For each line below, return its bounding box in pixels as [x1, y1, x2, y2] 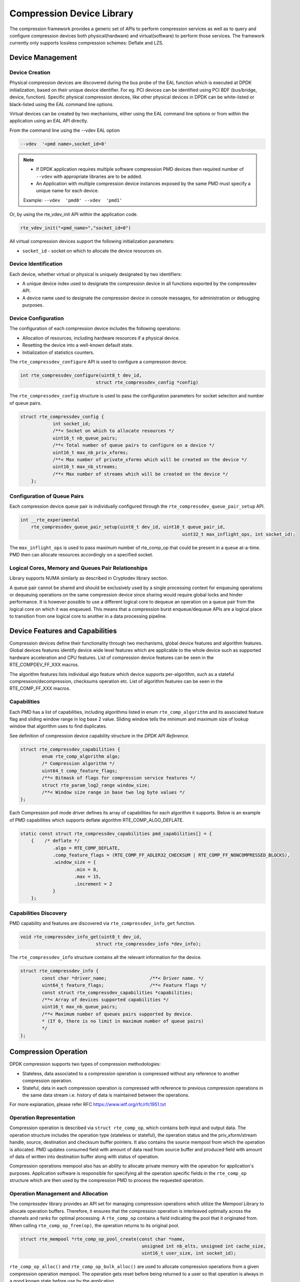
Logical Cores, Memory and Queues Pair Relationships [9, 564, 148, 571]
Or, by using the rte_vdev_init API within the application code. [9, 211, 138, 217]
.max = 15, [74, 874, 102, 879]
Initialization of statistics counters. [22, 349, 95, 355]
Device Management [9, 53, 77, 62]
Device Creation [9, 69, 51, 76]
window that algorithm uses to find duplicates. [9, 723, 108, 729]
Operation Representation [9, 1114, 76, 1121]
